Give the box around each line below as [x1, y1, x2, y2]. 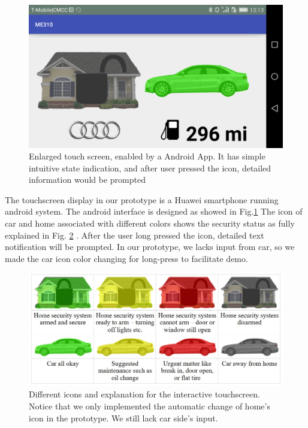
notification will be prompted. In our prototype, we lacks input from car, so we [5, 240, 295, 253]
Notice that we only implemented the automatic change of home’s [29, 400, 270, 412]
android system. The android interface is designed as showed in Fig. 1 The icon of [5, 205, 303, 218]
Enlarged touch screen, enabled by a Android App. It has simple [29, 150, 265, 162]
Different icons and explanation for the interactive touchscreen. [29, 388, 260, 400]
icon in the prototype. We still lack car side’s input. [29, 411, 218, 424]
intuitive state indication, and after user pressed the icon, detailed [29, 161, 271, 174]
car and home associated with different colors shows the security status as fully [5, 217, 295, 230]
